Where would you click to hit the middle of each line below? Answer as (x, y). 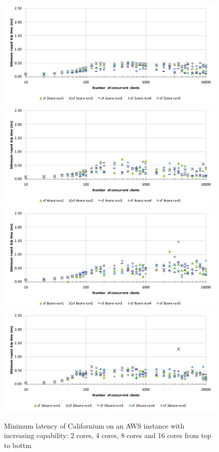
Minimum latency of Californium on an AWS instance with (94, 425)
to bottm (18, 445)
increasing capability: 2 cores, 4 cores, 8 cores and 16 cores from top (108, 435)
